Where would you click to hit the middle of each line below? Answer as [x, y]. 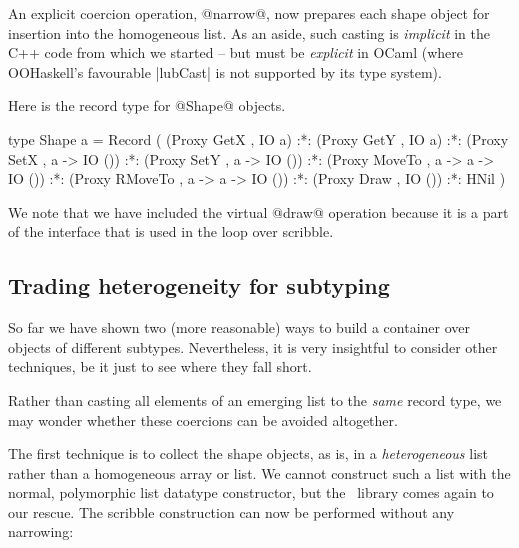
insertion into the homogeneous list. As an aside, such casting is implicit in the [249, 32]
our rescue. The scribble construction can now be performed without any [231, 511]
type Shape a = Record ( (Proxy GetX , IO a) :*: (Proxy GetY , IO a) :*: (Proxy [258, 138]
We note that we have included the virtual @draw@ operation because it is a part [258, 211]
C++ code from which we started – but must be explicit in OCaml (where [236, 52]
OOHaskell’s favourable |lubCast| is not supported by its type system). [225, 71]
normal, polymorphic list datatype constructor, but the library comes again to [251, 492]
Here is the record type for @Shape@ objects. [147, 105]
